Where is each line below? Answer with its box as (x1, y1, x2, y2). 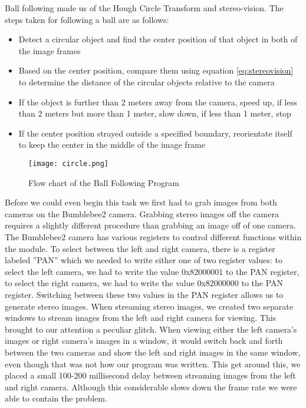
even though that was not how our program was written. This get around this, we (5, 357, 301, 370)
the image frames (18, 44, 81, 57)
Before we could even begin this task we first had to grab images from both (5, 196, 277, 208)
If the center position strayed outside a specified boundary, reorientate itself (18, 127, 292, 139)
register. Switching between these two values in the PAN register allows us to (5, 288, 284, 300)
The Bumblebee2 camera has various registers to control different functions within (5, 230, 302, 243)
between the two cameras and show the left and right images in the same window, (5, 346, 301, 358)
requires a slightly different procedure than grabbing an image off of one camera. (5, 219, 296, 231)
